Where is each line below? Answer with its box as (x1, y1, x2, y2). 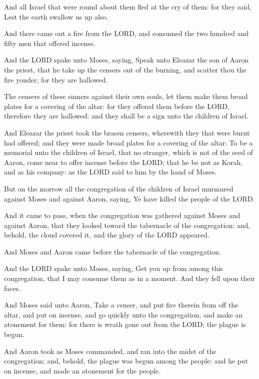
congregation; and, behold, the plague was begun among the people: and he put (4, 355, 248, 366)
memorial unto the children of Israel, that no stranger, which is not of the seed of (4, 147, 253, 157)
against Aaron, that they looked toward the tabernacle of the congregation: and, (4, 219, 250, 230)
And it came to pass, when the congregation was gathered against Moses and (4, 210, 240, 220)
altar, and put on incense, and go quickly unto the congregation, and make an (4, 309, 243, 319)
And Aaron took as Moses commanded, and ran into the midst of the (4, 345, 216, 356)
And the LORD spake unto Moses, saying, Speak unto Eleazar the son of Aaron (4, 54, 249, 65)
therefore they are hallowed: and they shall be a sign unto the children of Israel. (4, 110, 248, 121)
